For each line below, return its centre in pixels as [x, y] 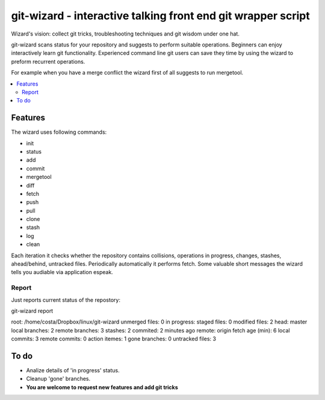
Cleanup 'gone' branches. [58, 379]
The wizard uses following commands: [59, 132]
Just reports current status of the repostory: [66, 300]
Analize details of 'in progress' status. [73, 370]
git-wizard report [32, 311]
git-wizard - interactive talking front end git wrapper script [160, 16]
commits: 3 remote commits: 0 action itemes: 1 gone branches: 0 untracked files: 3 [114, 339]
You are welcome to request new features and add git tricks [102, 387]
